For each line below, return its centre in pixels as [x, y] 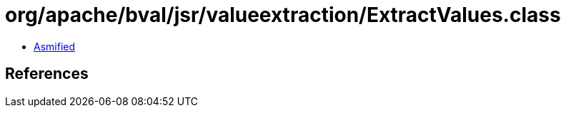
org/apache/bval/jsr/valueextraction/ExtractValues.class [283, 15]
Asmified [55, 46]
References [47, 74]
